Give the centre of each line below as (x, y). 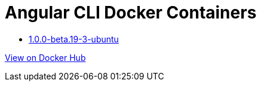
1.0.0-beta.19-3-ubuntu (74, 39)
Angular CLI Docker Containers (131, 13)
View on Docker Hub (45, 57)
